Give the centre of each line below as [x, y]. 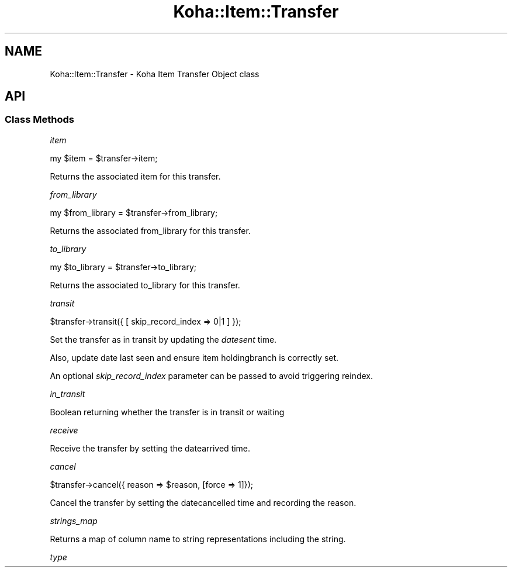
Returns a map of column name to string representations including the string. [198, 539]
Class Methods [39, 120]
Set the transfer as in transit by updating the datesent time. [163, 339]
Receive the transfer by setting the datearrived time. [150, 448]
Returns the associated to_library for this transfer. [145, 285]
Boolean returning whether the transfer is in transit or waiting [167, 412]
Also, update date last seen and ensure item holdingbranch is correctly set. [194, 357]
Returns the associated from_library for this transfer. [150, 230]
